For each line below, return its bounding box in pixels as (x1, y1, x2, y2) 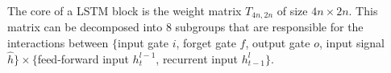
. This (348, 2, 378, 18)
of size (277, 2, 308, 18)
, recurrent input (156, 50, 238, 67)
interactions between (7, 34, 109, 51)
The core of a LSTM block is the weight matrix (7, 2, 242, 18)
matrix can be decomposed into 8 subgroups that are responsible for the (7, 18, 364, 35)
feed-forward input (37, 50, 129, 67)
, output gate (245, 34, 310, 51)
